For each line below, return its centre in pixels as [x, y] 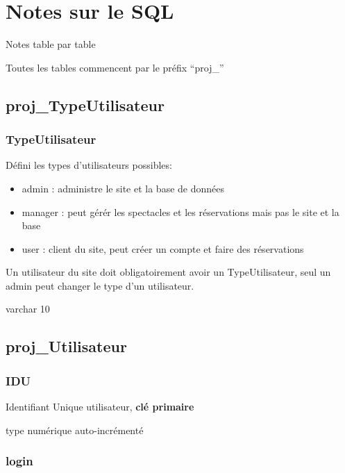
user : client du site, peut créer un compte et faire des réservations [163, 248]
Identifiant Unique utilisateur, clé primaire [100, 407]
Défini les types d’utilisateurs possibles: [89, 165]
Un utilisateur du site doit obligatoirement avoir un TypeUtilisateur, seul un [168, 272]
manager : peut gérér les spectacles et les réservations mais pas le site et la [180, 211]
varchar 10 [28, 309]
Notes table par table [51, 44]
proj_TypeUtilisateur [85, 105]
